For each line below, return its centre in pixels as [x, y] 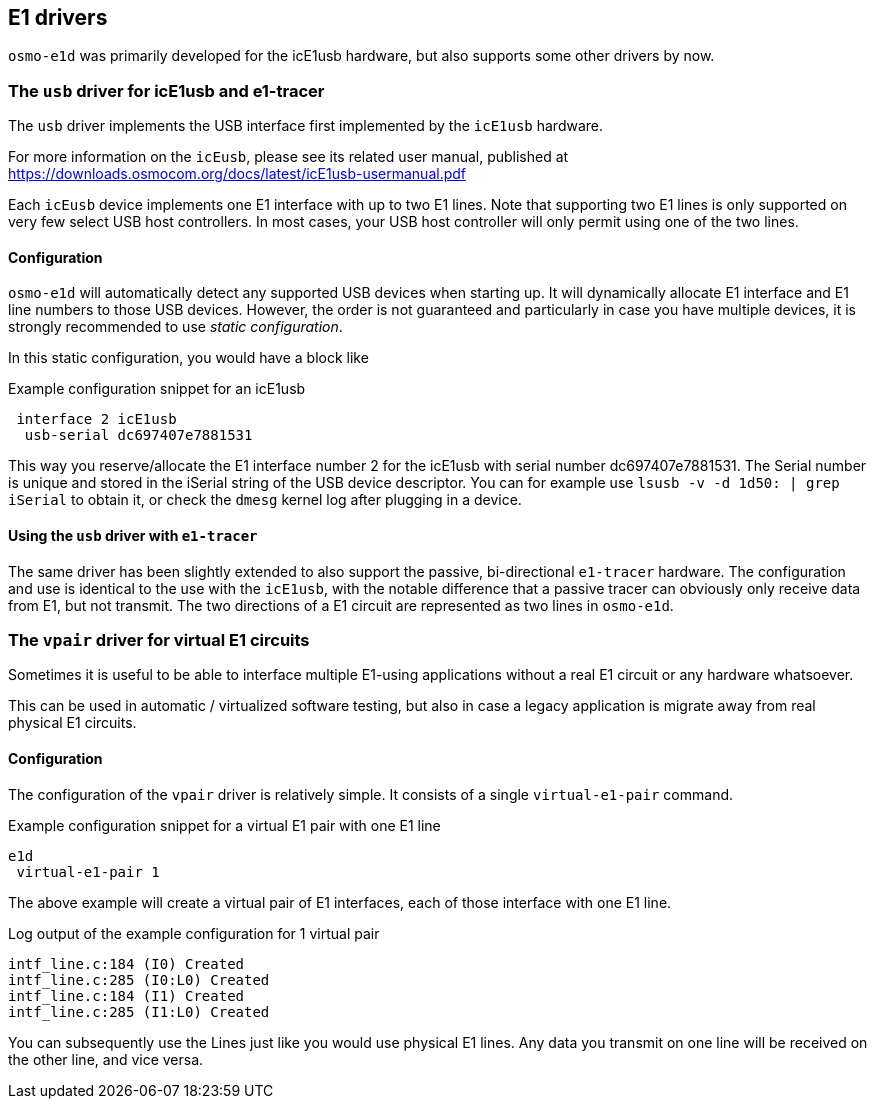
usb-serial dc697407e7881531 [138, 435]
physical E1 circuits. [72, 723]
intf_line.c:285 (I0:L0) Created [139, 979]
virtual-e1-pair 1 [88, 871]
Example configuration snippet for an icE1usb [157, 389]
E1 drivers [58, 17]
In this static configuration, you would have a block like [188, 358]
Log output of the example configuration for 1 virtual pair [194, 933]
